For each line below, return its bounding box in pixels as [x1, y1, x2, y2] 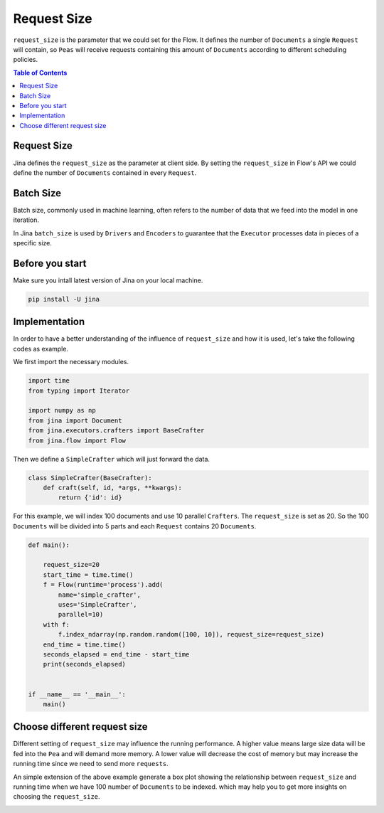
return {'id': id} [58, 494, 122, 501]
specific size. [13, 239, 53, 248]
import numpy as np [28, 406, 96, 415]
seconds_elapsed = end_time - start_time [43, 650, 190, 658]
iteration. [13, 216, 39, 224]
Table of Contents [13, 68, 68, 77]
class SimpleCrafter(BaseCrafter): [28, 474, 152, 482]
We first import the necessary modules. [13, 358, 129, 366]
